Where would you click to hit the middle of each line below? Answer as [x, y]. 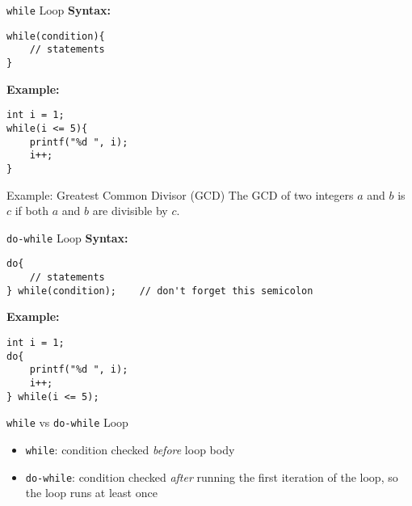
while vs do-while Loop [67, 422]
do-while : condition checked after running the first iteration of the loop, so [212, 476]
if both [32, 211]
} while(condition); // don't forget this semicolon [160, 291]
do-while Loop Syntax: [67, 237]
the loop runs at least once [91, 493]
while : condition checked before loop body [130, 449]
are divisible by [130, 211]
